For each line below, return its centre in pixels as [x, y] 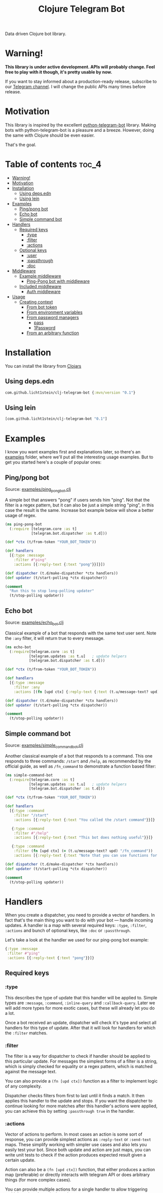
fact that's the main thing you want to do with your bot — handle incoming [79, 920]
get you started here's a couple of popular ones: [53, 462]
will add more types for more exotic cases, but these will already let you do [80, 1008]
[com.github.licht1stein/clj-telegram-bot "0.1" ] [56, 419]
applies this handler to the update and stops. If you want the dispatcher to [79, 1101]
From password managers [53, 317]
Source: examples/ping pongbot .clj [38, 490]
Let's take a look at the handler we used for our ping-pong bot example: [77, 940]
